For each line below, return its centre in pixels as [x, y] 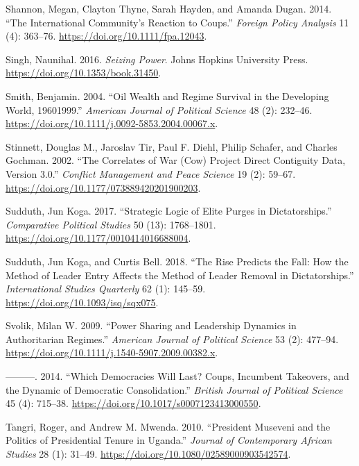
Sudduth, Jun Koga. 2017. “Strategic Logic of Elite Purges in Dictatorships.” [169, 211]
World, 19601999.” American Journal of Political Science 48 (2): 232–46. [159, 109]
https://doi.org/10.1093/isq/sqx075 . [82, 302]
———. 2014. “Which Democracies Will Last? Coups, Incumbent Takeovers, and [177, 376]
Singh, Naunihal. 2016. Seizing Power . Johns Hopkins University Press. [157, 59]
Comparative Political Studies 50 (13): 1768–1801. [111, 224]
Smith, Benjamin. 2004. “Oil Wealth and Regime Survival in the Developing [167, 95]
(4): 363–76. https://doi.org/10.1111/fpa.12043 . [106, 36]
